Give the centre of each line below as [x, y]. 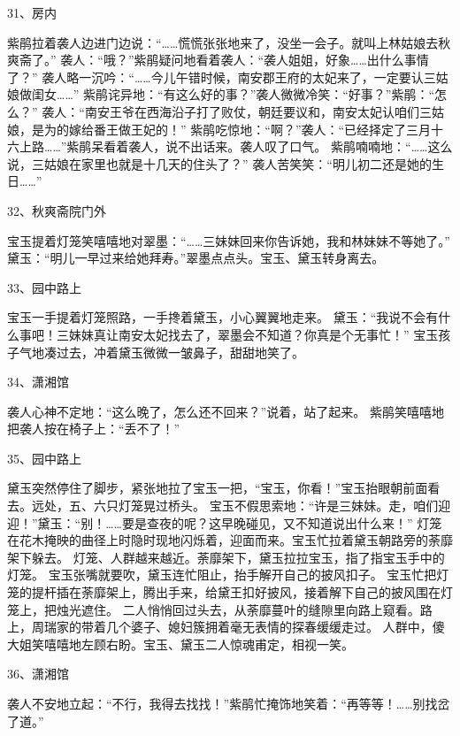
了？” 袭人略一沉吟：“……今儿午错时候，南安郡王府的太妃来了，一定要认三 [222, 77]
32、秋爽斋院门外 [57, 210]
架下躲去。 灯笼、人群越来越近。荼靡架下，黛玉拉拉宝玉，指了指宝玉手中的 [226, 557]
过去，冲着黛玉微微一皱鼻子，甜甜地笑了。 [180, 352]
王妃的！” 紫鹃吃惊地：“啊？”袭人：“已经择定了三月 [281, 129]
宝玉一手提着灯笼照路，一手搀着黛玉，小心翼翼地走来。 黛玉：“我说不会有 [223, 317]
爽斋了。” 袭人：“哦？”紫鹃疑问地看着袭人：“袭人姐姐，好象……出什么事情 [218, 60]
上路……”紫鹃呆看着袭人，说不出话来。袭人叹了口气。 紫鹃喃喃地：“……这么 [236, 146]
